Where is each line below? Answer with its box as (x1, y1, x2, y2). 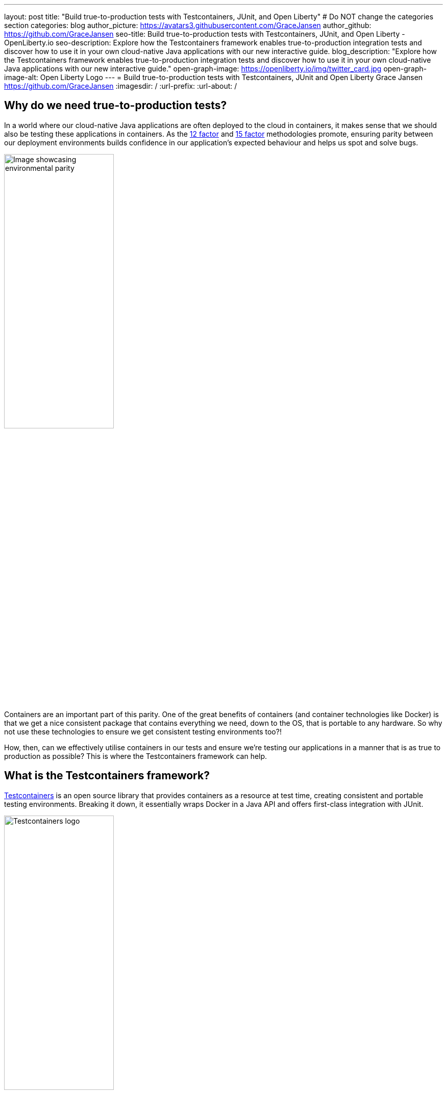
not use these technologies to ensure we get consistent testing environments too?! (4, 727, 282, 736)
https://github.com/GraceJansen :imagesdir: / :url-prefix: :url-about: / (4, 82, 237, 90)
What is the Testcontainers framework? (4, 769, 210, 782)
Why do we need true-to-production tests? (4, 99, 227, 112)
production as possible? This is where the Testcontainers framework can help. (4, 751, 267, 760)
